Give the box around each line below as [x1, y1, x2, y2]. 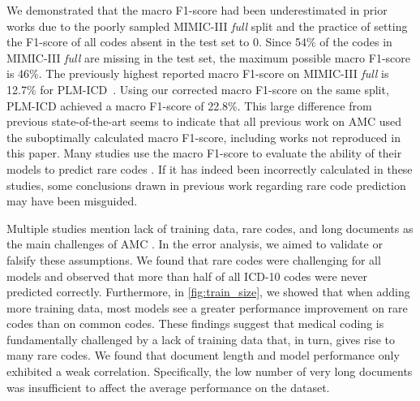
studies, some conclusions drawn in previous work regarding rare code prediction [6, 176, 406, 193]
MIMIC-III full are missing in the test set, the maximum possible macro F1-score [6, 49, 411, 66]
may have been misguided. [6, 192, 138, 209]
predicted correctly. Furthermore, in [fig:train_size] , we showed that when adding [6, 283, 410, 300]
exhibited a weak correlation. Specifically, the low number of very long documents [6, 363, 413, 380]
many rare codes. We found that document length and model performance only [6, 347, 400, 364]
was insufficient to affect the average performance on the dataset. [6, 378, 330, 395]
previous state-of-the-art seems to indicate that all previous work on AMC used [6, 113, 402, 130]
